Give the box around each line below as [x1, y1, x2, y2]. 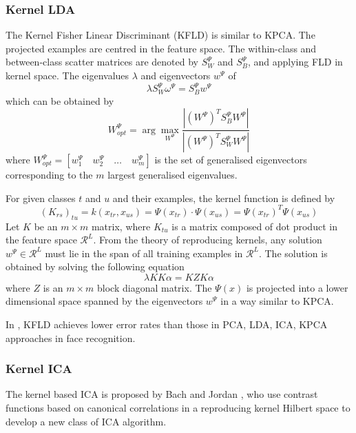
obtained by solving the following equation [6, 259, 185, 274]
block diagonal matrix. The [97, 280, 212, 294]
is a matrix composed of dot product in [171, 219, 337, 233]
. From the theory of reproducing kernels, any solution [93, 232, 322, 247]
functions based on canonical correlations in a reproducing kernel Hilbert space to [6, 401, 350, 415]
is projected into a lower [246, 280, 348, 294]
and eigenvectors [140, 68, 211, 82]
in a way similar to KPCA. [220, 294, 334, 308]
